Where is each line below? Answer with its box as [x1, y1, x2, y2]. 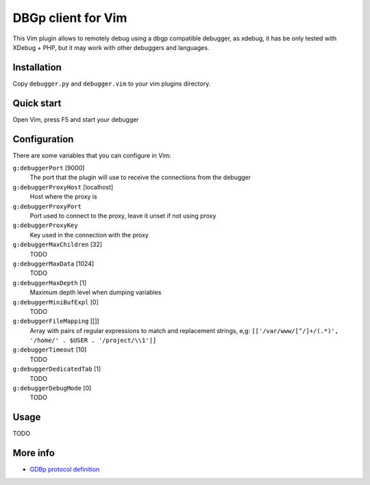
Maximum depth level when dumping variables [29, 288, 162, 297]
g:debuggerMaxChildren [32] [12, 240, 103, 249]
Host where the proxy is [29, 192, 97, 201]
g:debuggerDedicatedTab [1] [12, 365, 101, 373]
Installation [12, 62, 62, 73]
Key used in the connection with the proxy [29, 231, 149, 239]
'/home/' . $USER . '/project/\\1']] [29, 337, 157, 345]
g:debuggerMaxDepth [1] [12, 278, 87, 287]
